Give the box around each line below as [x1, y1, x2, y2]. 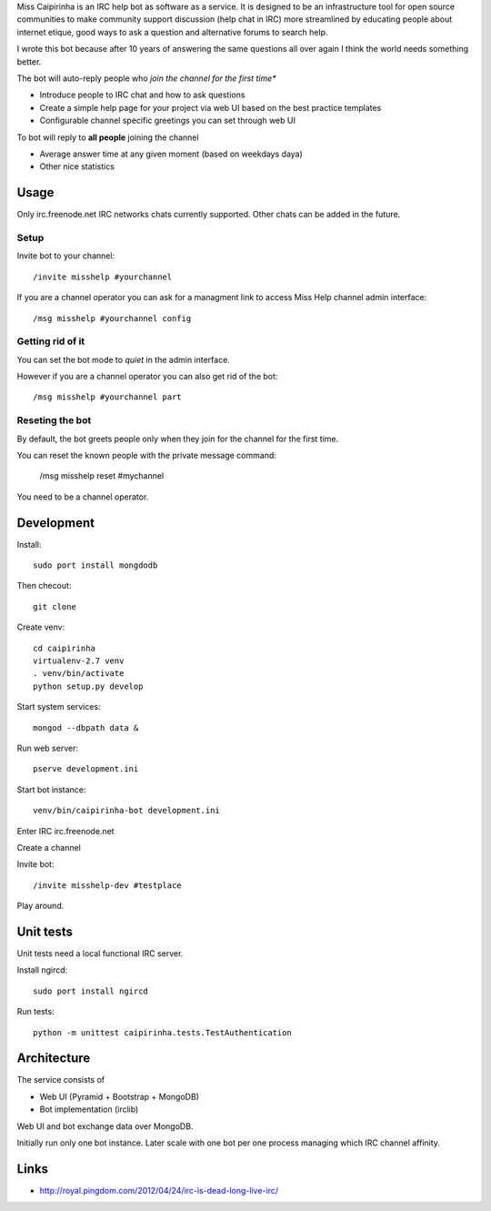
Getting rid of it [16, 335, 85, 348]
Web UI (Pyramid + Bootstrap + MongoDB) [39, 1091, 200, 1102]
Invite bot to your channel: [16, 250, 115, 261]
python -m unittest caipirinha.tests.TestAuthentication [33, 1027, 293, 1037]
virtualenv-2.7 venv [33, 656, 125, 666]
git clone [33, 601, 76, 611]
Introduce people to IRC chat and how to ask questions [39, 89, 245, 100]
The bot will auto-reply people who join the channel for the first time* [16, 73, 276, 84]
